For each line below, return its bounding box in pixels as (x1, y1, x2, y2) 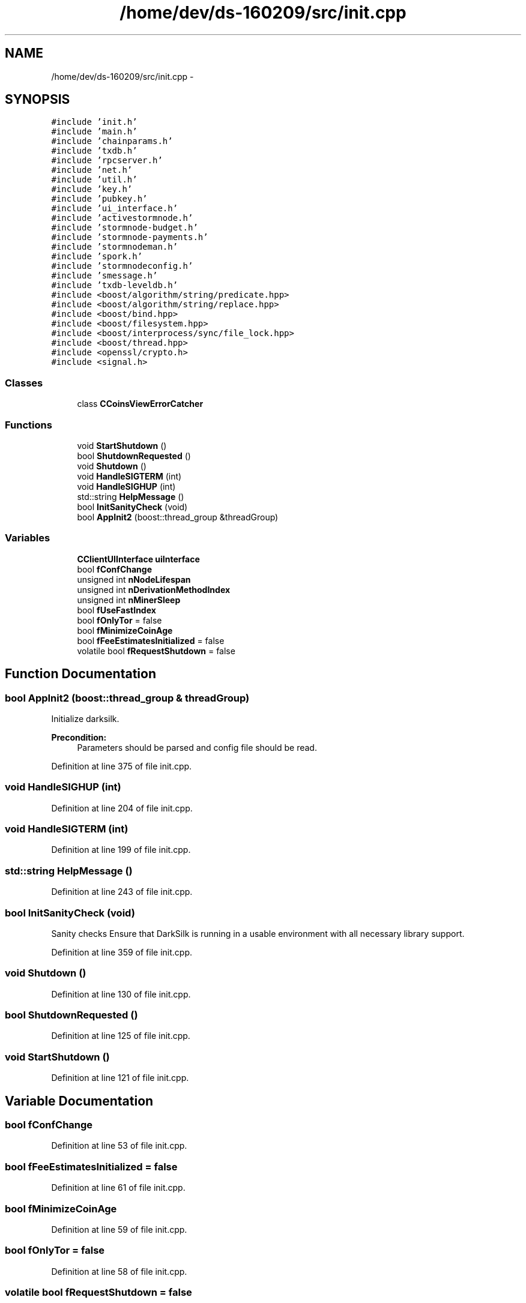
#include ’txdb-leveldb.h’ (51, 280, 178, 290)
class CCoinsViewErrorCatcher (77, 399, 204, 409)
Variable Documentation (5, 1093, 154, 1109)
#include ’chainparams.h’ (51, 136, 173, 146)
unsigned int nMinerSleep (77, 594, 181, 605)
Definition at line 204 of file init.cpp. (51, 802, 193, 813)
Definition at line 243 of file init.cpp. (51, 886, 193, 897)
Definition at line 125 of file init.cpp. (51, 1031, 190, 1041)
